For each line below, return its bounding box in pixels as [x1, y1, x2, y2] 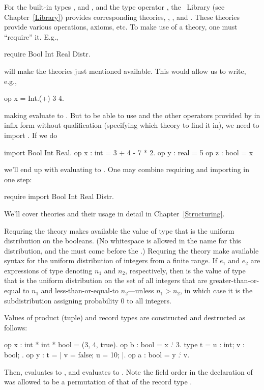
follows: [4, 322, 27, 332]
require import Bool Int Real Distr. [4, 191, 114, 202]
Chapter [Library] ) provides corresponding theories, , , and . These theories [4, 11, 240, 22]
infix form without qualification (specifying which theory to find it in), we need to [4, 120, 259, 130]
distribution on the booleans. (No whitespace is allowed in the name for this [4, 235, 241, 246]
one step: [4, 174, 32, 184]
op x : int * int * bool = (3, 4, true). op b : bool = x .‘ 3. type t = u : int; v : [4, 339, 245, 350]
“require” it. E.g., [4, 31, 58, 42]
